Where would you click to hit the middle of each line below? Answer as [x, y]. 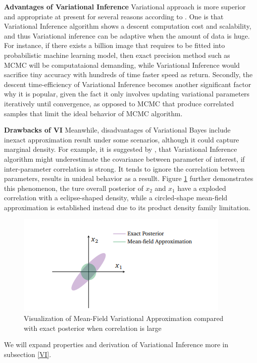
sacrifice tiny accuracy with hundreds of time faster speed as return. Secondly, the [128, 74]
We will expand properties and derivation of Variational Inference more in [116, 344]
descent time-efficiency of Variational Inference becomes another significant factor [128, 84]
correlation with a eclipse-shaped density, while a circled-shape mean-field [116, 198]
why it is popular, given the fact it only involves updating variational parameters [127, 94]
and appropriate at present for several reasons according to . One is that [114, 16]
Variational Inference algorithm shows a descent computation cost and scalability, [128, 26]
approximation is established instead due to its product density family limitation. [127, 207]
